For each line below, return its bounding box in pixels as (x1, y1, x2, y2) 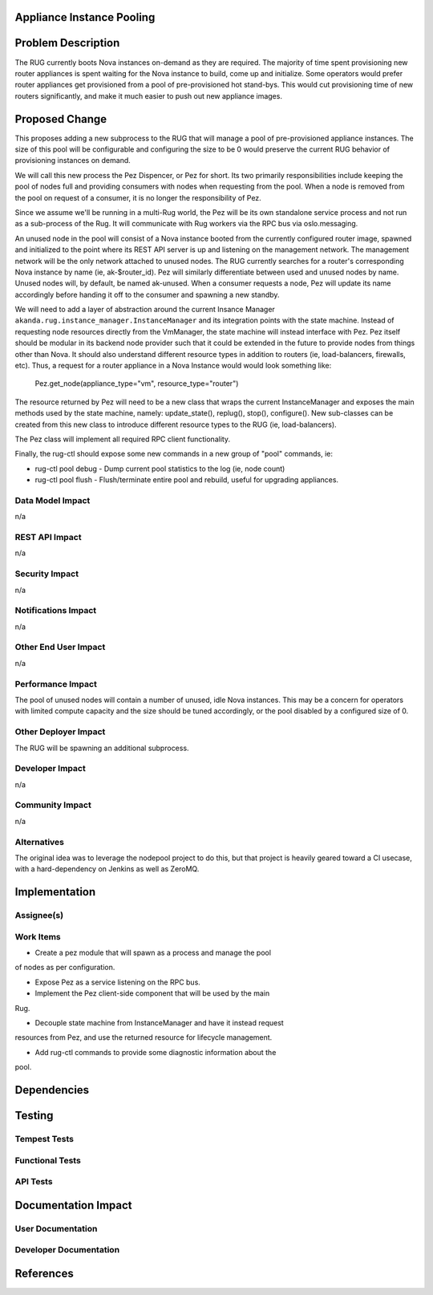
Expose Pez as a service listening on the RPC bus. (34, 977, 200, 987)
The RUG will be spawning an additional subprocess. (14, 743, 189, 753)
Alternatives (14, 836, 64, 847)
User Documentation (14, 1223, 98, 1234)
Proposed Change (14, 112, 107, 126)
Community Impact (14, 799, 91, 810)
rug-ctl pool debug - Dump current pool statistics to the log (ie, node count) (34, 464, 285, 473)
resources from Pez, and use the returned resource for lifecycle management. (14, 1033, 273, 1042)
